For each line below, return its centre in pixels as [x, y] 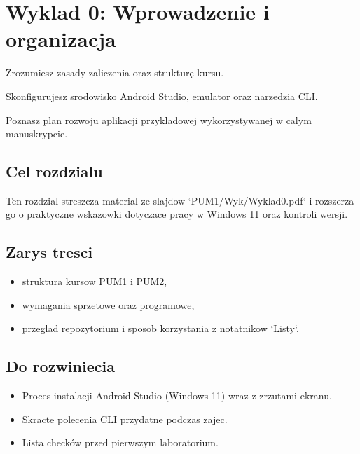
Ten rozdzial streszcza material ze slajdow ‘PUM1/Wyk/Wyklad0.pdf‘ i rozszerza [180, 200]
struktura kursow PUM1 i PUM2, [95, 281]
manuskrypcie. [37, 133]
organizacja [61, 39]
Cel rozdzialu [54, 171]
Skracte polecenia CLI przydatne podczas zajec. [125, 419]
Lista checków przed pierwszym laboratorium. [120, 442]
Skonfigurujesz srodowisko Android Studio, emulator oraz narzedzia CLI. [162, 96]
